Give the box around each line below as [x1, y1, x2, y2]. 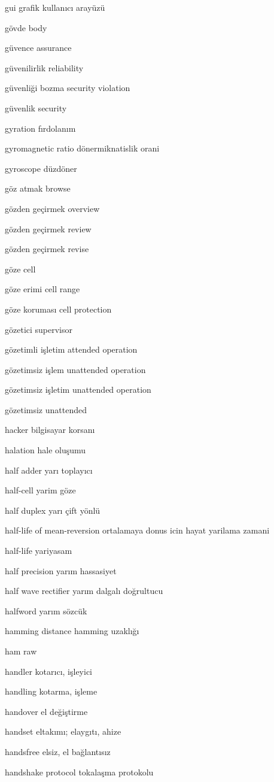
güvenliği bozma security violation [5, 81, 130, 94]
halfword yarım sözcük [5, 604, 87, 617]
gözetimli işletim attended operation [5, 343, 138, 356]
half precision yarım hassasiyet [5, 564, 117, 577]
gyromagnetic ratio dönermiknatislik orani [5, 142, 160, 154]
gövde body [5, 21, 47, 34]
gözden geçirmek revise [5, 243, 89, 255]
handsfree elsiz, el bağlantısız [5, 745, 111, 757]
